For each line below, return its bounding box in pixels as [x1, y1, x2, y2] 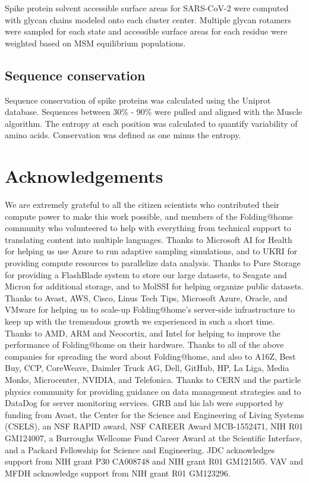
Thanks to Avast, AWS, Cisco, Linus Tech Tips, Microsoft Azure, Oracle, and [5, 291, 288, 304]
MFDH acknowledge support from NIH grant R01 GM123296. [5, 466, 231, 479]
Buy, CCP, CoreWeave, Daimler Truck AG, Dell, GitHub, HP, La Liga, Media [5, 362, 289, 374]
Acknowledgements [5, 164, 163, 188]
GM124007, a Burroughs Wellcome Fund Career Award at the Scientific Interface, [5, 431, 302, 444]
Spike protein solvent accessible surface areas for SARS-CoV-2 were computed [5, 2, 289, 14]
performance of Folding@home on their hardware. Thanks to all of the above [5, 338, 284, 351]
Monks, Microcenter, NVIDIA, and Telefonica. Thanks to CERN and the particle [5, 373, 301, 385]
